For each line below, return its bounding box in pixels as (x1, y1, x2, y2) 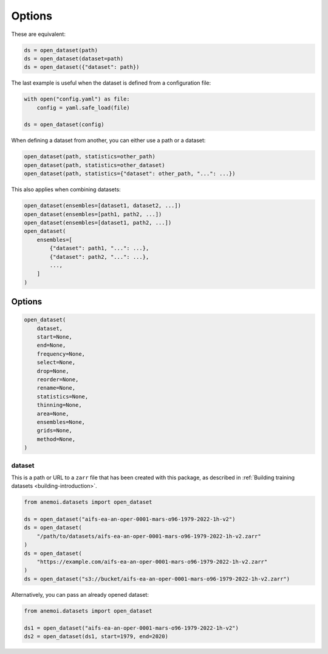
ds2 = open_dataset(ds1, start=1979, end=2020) (24, 633, 168, 639)
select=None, (36, 359, 76, 366)
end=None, (36, 342, 66, 349)
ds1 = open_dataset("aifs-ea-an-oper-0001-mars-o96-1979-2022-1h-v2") (24, 624, 239, 631)
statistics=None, (36, 393, 89, 400)
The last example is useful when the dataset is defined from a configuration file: (11, 79, 211, 86)
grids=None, (36, 427, 73, 434)
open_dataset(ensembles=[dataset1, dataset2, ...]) (24, 202, 182, 209)
